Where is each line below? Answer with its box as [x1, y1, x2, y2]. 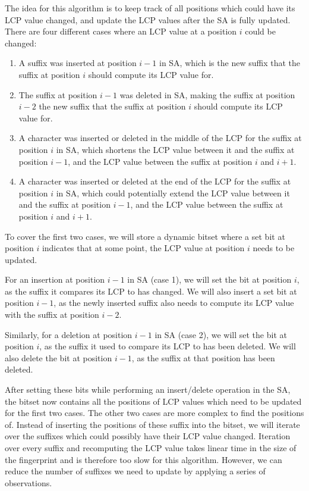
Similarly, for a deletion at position [5, 328, 133, 340]
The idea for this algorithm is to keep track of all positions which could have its [5, 2, 295, 14]
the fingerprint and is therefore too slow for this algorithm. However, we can [5, 453, 282, 465]
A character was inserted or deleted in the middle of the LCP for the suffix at [18, 132, 302, 144]
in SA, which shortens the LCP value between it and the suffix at [56, 143, 295, 155]
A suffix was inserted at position [18, 57, 137, 69]
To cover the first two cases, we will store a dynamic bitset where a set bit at [5, 230, 285, 242]
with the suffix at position [5, 308, 99, 321]
